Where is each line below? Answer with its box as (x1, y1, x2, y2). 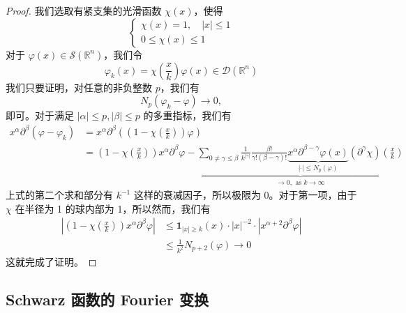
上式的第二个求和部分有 (6, 188, 113, 202)
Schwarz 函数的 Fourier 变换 (6, 288, 209, 310)
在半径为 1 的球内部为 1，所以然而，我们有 (15, 201, 211, 215)
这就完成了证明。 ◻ (6, 254, 97, 268)
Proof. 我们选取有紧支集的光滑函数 (6, 3, 162, 17)
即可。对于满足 (6, 108, 74, 123)
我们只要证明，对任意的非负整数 (6, 79, 152, 94)
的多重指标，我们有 (143, 108, 232, 123)
